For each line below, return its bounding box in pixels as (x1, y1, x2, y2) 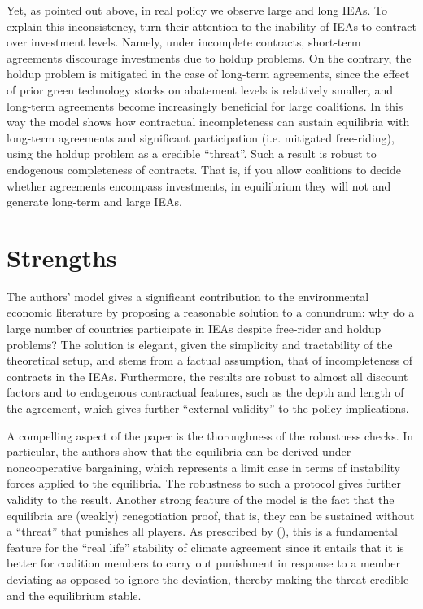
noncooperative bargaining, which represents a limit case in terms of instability (7, 458, 400, 475)
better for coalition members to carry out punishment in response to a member (7, 554, 400, 572)
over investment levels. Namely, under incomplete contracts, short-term (7, 33, 361, 50)
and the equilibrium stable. (7, 586, 142, 603)
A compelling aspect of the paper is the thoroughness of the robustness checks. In (7, 427, 414, 444)
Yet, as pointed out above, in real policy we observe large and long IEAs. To (7, 2, 387, 18)
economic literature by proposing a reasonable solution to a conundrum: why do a (7, 304, 415, 321)
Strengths (7, 240, 117, 274)
